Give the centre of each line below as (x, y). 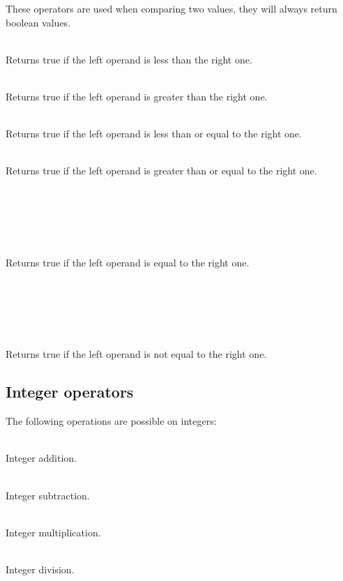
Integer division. (40, 569)
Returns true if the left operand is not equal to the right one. (136, 354)
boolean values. (38, 22)
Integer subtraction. (48, 495)
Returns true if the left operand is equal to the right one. (128, 262)
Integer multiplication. (53, 532)
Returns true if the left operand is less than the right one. (129, 59)
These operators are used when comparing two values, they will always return (171, 8)
